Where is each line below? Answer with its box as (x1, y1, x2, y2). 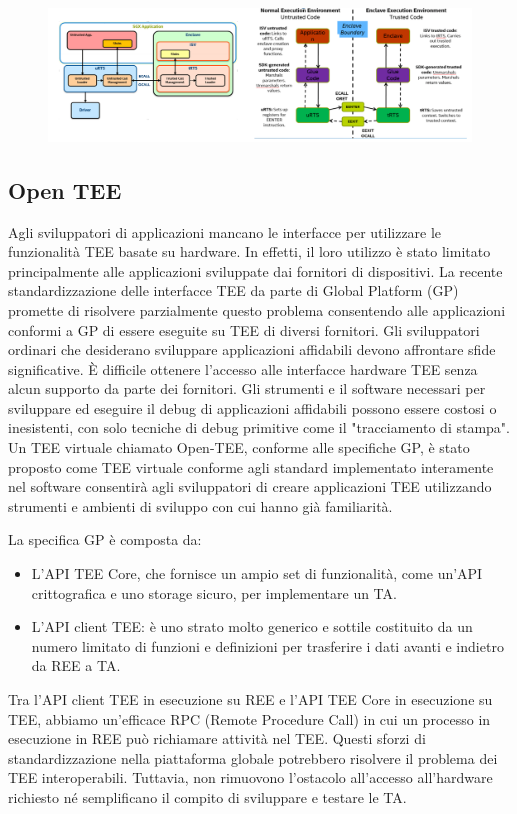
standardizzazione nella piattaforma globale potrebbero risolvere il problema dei (8, 747, 498, 768)
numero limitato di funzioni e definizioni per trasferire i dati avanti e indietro (31, 635, 504, 656)
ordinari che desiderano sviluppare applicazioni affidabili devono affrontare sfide (8, 339, 496, 360)
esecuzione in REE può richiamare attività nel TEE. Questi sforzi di (8, 728, 426, 749)
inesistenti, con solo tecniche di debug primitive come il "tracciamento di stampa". (8, 417, 510, 438)
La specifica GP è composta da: (8, 529, 202, 550)
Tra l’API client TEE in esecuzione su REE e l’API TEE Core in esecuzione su (8, 689, 493, 709)
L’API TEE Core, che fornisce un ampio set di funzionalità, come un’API (31, 563, 483, 584)
